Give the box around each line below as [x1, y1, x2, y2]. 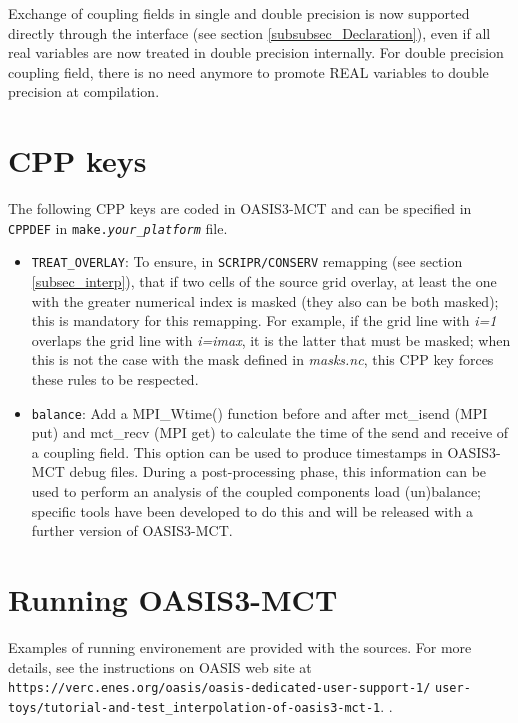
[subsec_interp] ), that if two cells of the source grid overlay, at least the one [31, 271, 497, 291]
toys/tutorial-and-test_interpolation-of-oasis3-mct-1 [8, 700, 381, 715]
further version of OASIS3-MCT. [31, 520, 233, 541]
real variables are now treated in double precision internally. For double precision [8, 42, 504, 63]
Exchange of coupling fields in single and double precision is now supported [8, 3, 470, 23]
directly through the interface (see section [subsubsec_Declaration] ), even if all [8, 22, 491, 43]
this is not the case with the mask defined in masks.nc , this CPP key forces [31, 349, 494, 370]
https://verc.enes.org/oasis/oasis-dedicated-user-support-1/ [8, 681, 431, 696]
